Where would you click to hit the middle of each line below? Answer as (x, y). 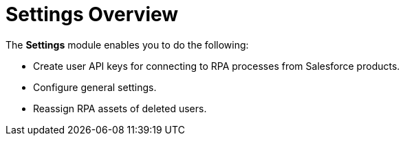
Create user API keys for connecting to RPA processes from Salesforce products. (217, 66)
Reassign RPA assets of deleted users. (120, 108)
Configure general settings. (95, 87)
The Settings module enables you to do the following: (127, 44)
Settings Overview (92, 14)
